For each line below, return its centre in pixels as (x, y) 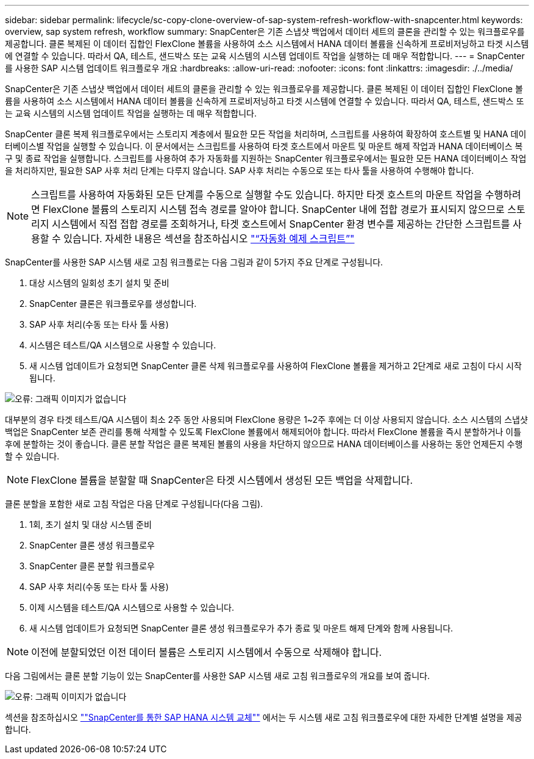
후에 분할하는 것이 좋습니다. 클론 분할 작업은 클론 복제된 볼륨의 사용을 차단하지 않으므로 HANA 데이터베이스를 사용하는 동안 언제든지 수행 (264, 444)
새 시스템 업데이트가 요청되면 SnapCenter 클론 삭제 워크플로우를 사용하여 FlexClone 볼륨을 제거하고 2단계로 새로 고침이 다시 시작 (276, 366)
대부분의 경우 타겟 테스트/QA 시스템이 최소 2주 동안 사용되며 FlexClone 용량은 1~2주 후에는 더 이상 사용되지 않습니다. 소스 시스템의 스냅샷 (266, 419)
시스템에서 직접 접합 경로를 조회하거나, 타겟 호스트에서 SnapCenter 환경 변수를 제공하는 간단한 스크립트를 (281, 224)
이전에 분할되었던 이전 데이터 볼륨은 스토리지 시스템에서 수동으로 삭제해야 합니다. (207, 652)
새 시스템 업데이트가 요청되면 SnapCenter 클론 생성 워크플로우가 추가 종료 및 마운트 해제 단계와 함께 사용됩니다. (241, 628)
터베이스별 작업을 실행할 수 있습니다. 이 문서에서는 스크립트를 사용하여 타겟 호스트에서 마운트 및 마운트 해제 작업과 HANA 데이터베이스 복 (264, 146)
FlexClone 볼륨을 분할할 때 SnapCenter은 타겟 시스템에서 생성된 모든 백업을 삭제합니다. (222, 480)
